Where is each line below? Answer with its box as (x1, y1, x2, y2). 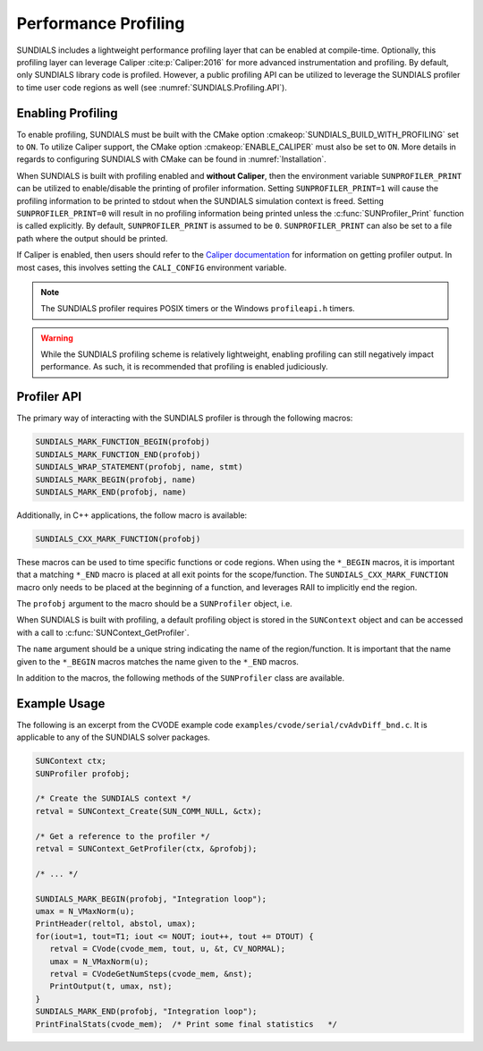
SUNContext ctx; (35, 756, 107, 767)
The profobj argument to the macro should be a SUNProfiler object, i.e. (16, 598, 292, 609)
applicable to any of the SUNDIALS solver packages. (16, 732, 210, 742)
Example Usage (16, 696, 106, 711)
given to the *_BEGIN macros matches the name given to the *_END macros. (16, 656, 300, 666)
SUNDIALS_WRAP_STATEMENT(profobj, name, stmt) (35, 462, 243, 472)
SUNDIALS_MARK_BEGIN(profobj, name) (35, 474, 197, 485)
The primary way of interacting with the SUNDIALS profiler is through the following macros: (16, 412, 353, 424)
